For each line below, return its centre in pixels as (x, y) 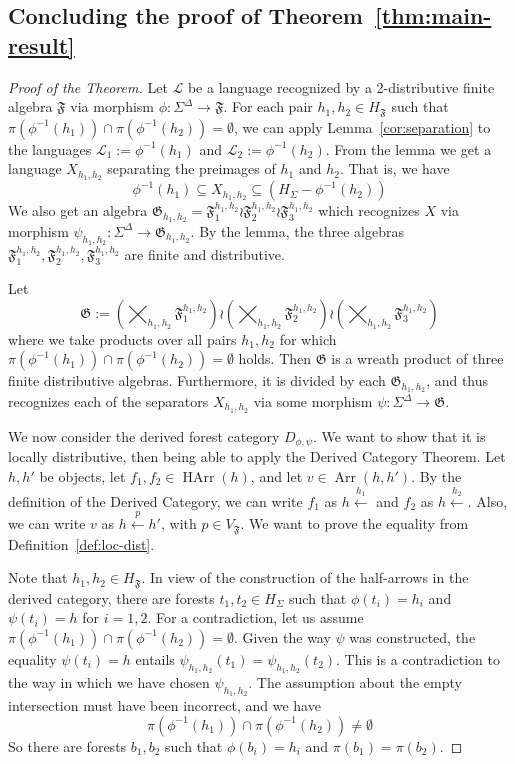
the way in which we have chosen (109, 681)
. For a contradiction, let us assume (255, 617)
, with (178, 523)
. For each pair (268, 106)
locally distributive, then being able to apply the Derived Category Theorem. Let (257, 456)
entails (155, 658)
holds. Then (275, 358)
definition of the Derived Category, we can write (155, 500)
